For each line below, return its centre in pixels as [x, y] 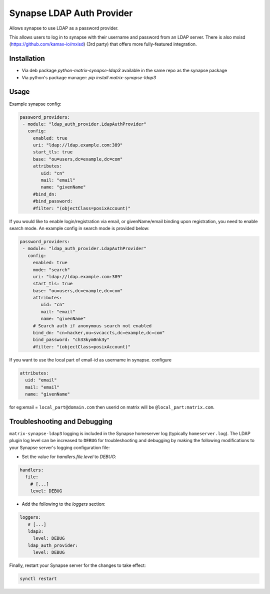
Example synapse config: [35, 104]
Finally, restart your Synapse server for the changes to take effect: [77, 565]
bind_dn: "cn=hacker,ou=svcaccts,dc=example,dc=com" [99, 333]
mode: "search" [51, 270]
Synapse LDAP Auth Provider [71, 13]
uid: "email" [41, 380]
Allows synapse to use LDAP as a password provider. [64, 28]
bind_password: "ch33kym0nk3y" [71, 340]
